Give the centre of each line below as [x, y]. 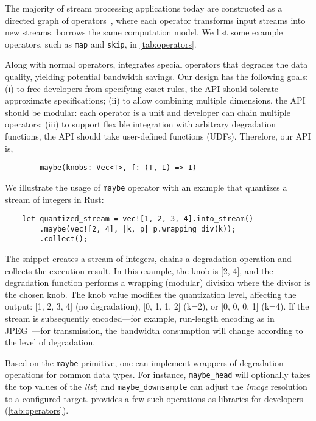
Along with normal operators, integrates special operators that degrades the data [156, 64]
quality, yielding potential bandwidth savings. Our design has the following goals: [156, 76]
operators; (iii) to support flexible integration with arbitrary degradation [141, 124]
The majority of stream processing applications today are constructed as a [144, 8]
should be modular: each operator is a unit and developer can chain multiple [148, 112]
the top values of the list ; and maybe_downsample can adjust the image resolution [156, 387]
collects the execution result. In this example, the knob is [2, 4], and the [139, 270]
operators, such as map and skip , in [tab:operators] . [101, 44]
